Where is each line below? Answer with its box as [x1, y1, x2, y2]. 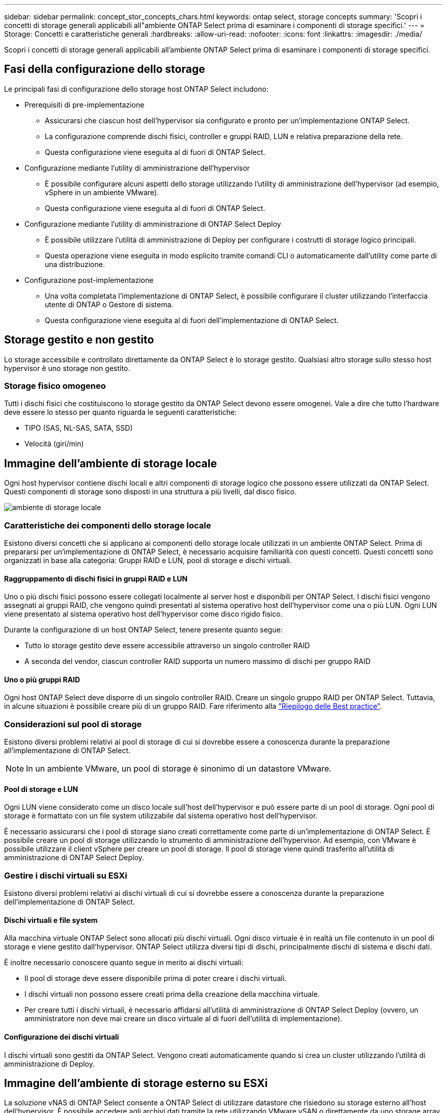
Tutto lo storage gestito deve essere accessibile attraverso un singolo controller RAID [24, 641, 310, 650]
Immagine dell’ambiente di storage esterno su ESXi [4, 1077, 268, 1090]
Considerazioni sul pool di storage [4, 719, 142, 729]
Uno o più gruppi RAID [4, 675, 80, 684]
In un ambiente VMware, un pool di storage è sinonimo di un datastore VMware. [26, 763, 331, 774]
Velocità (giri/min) [24, 439, 84, 448]
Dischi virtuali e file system [4, 915, 98, 924]
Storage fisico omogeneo [4, 381, 106, 391]
